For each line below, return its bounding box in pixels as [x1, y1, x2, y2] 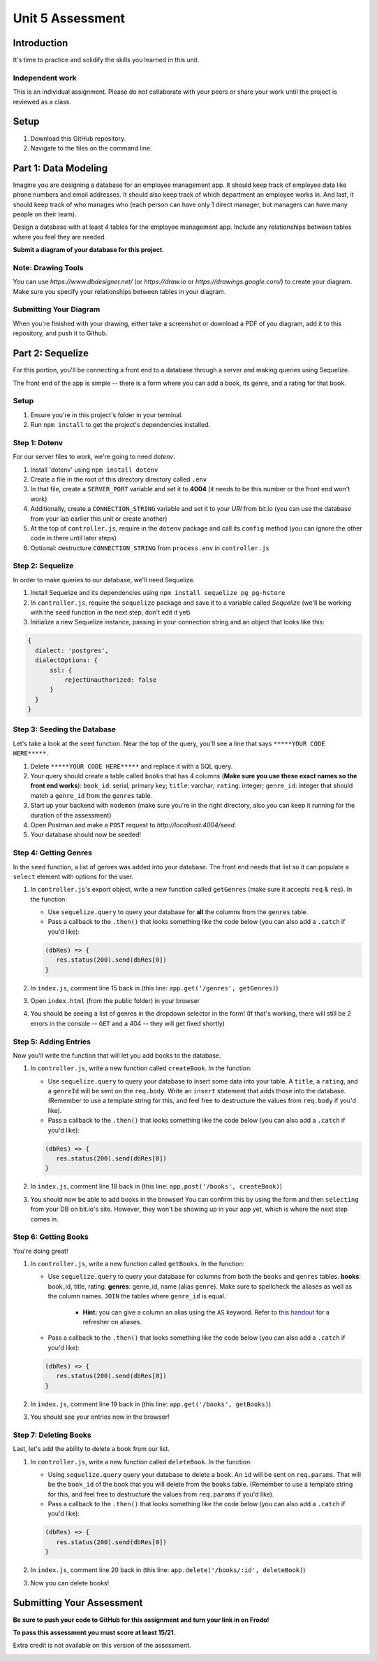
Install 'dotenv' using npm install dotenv [30, 465, 158, 474]
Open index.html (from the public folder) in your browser [30, 996, 200, 1004]
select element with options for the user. [13, 872, 134, 881]
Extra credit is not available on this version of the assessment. [13, 1641, 191, 1650]
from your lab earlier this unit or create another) [30, 514, 168, 523]
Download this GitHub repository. [30, 134, 126, 143]
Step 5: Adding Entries [13, 1037, 91, 1046]
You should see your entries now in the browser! [30, 1413, 170, 1421]
